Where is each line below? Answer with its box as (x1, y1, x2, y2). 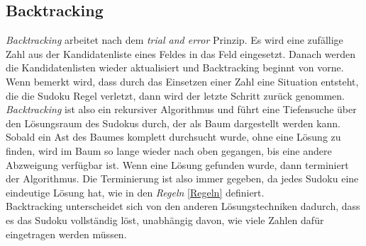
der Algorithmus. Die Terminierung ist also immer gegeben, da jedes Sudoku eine (6, 171, 359, 186)
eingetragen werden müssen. (6, 226, 127, 241)
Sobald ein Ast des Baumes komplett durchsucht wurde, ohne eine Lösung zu (6, 129, 341, 144)
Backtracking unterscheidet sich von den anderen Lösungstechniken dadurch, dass (6, 199, 360, 213)
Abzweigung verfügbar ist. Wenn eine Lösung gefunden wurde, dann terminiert (6, 157, 349, 172)
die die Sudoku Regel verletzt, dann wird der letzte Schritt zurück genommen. (6, 88, 345, 102)
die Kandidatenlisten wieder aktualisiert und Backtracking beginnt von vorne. (6, 60, 344, 75)
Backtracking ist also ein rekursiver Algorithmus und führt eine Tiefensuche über (6, 102, 357, 117)
